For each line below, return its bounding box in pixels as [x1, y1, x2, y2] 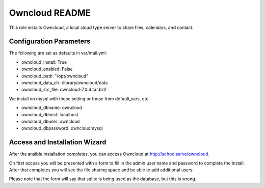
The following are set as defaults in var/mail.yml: [9, 50, 107, 56]
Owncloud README [9, 7, 91, 18]
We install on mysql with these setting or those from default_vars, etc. [9, 96, 150, 102]
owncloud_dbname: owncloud [21, 105, 82, 110]
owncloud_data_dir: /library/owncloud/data [21, 80, 108, 86]
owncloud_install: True [21, 59, 67, 65]
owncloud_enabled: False [21, 66, 73, 72]
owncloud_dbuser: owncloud [21, 118, 80, 124]
